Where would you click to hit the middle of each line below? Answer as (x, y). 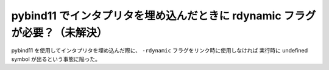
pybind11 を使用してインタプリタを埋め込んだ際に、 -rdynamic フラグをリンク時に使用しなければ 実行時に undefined (160, 51)
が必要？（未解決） (59, 33)
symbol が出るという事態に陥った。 (56, 59)
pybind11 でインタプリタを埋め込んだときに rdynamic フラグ (164, 16)
